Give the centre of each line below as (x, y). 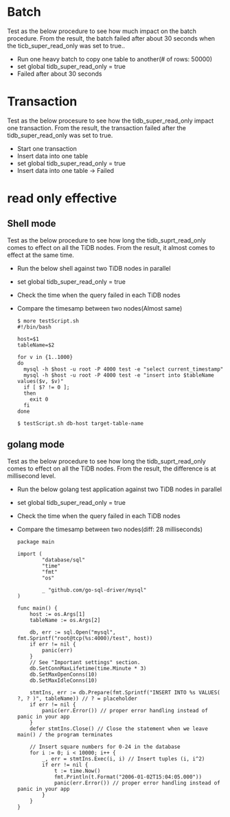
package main (36, 541)
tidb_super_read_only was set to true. (60, 135)
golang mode (36, 445)
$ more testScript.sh (48, 321)
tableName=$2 (36, 345)
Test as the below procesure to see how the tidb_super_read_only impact (111, 121)
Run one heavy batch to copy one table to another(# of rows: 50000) (115, 59)
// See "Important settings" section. (85, 662)
